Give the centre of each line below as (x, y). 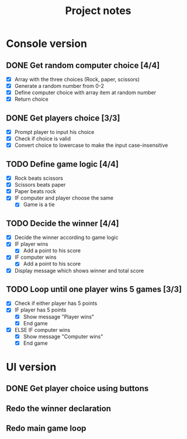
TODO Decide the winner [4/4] (63, 223)
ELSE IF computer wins (42, 330)
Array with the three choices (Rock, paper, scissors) (77, 79)
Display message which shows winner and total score (79, 270)
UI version (31, 367)
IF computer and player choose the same (64, 198)
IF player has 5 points (40, 310)
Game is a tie (39, 205)
